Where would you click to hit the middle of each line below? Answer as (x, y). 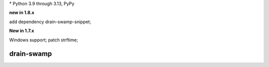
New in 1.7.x (22, 31)
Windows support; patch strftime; (44, 40)
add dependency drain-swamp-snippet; (50, 22)
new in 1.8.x (22, 13)
